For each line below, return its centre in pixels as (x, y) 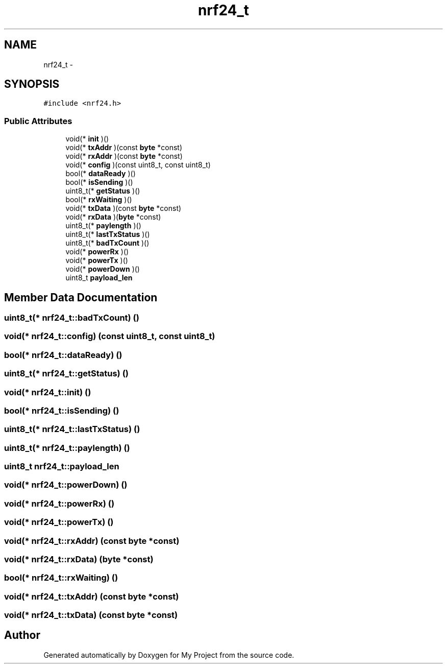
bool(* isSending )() (99, 182)
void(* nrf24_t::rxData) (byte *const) (79, 559)
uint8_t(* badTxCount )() (107, 243)
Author (22, 635)
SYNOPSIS (32, 84)
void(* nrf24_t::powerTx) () (59, 522)
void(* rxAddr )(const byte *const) (124, 156)
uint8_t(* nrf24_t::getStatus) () (66, 374)
